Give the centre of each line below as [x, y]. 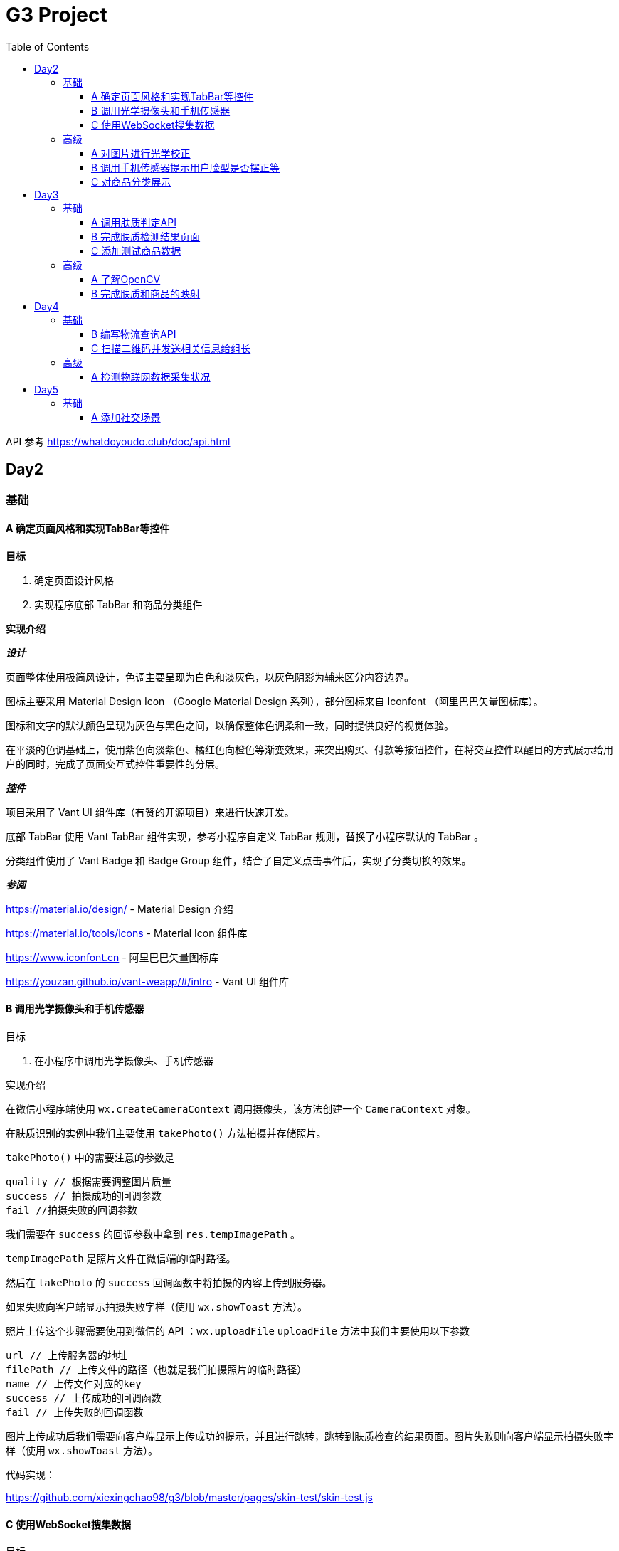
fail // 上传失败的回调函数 [75, 1413]
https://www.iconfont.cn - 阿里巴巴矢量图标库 [112, 957]
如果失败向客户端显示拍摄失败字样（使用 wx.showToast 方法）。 [157, 1307]
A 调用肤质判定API [134, 222]
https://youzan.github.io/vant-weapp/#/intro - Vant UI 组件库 [148, 981]
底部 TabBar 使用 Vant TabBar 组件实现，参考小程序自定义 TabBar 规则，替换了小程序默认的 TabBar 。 [245, 836]
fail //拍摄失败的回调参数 [72, 1211]
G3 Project [57, 15]
